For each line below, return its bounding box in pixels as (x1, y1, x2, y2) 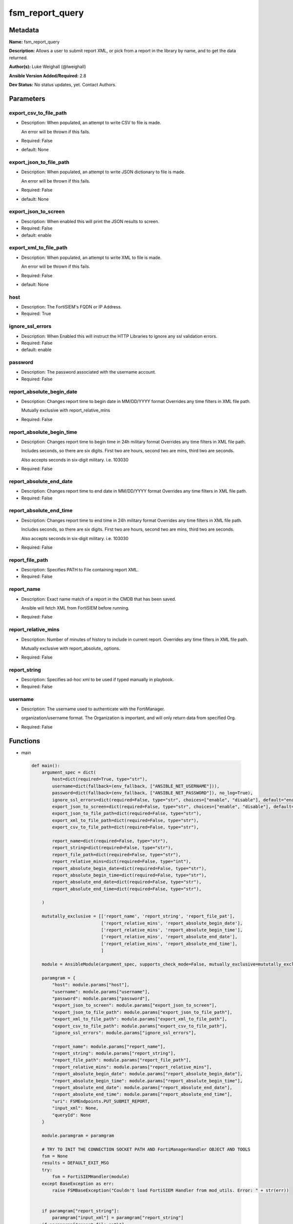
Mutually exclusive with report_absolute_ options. (21, 645, 121, 651)
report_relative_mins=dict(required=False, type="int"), (52, 859, 191, 864)
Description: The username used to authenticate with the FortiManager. (21, 706, 165, 712)
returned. (9, 54, 28, 61)
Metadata (9, 26, 39, 34)
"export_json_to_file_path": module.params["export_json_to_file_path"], (52, 1009, 233, 1015)
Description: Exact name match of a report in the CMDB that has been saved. (21, 596, 176, 602)
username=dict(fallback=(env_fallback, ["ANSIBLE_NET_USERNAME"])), (52, 783, 220, 789)
